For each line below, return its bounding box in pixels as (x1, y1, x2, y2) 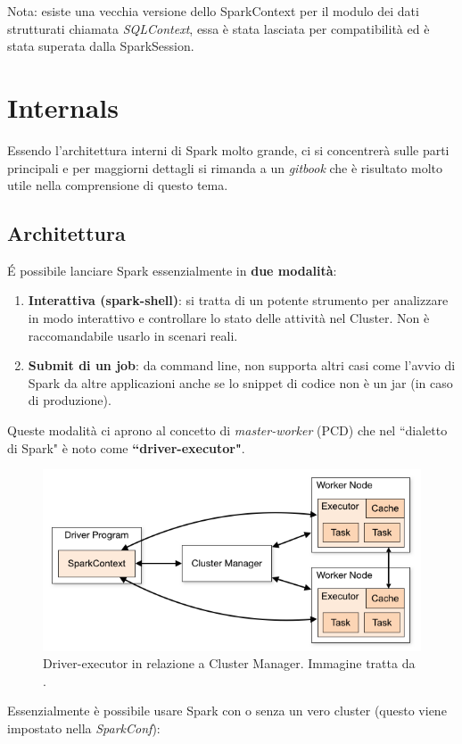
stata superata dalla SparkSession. (7, 37, 194, 55)
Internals (7, 88, 119, 125)
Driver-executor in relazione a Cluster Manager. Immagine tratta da (43, 654, 416, 673)
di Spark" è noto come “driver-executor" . (7, 438, 245, 457)
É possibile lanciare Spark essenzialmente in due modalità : (7, 260, 337, 279)
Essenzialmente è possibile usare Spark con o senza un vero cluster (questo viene (7, 701, 447, 720)
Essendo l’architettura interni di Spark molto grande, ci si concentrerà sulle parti (7, 140, 450, 159)
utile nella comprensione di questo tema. (7, 176, 228, 194)
